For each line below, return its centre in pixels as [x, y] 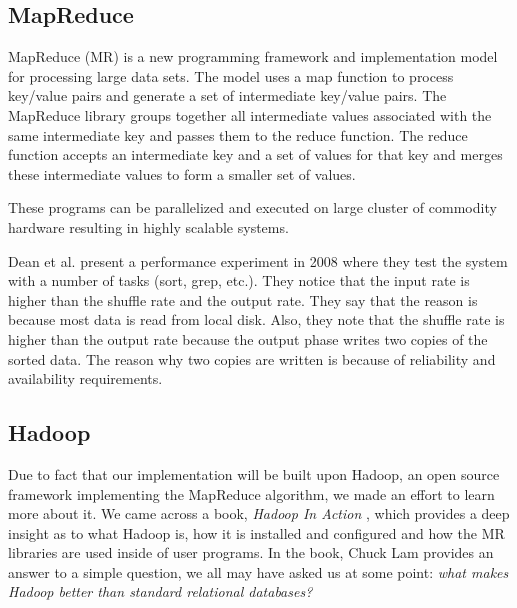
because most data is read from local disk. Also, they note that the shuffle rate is [256, 319]
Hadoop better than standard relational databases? [160, 591]
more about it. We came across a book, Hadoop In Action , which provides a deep [259, 513]
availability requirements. [85, 378]
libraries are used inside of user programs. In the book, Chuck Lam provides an [251, 552]
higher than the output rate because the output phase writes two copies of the [248, 338]
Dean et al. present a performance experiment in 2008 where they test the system [258, 260]
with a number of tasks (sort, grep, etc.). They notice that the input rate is [239, 280]
